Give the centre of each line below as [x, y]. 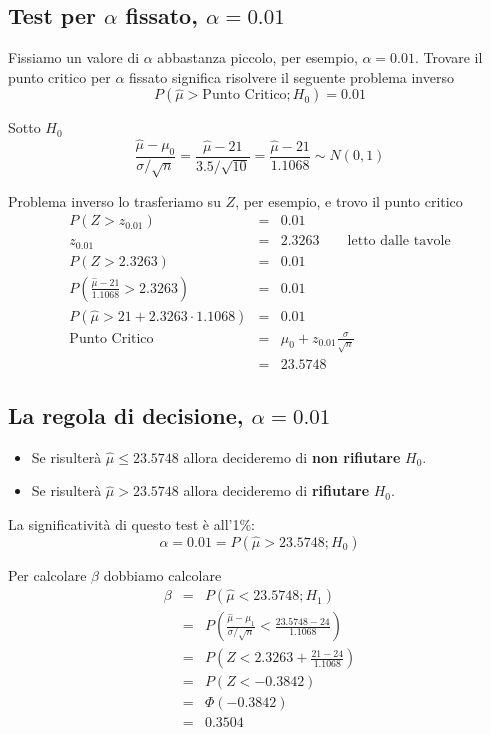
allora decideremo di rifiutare [276, 490]
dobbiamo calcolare [162, 574]
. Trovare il [449, 57]
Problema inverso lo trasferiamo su [114, 200]
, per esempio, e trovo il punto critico [349, 200]
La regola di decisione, [126, 414]
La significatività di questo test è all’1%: [131, 523]
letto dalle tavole [399, 241]
